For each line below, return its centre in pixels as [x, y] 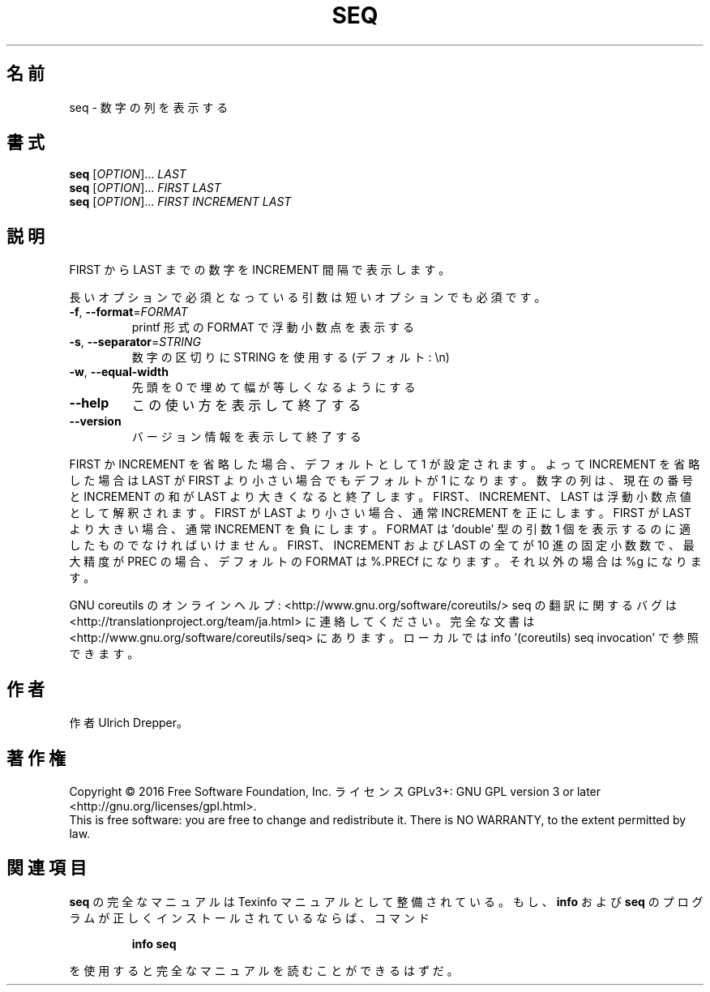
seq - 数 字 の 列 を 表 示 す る [149, 107]
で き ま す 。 [104, 654]
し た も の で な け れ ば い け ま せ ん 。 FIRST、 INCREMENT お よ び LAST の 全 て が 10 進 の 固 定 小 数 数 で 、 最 [382, 545]
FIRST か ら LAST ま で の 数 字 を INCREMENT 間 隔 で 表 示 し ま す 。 [260, 270]
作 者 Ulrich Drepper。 [128, 723]
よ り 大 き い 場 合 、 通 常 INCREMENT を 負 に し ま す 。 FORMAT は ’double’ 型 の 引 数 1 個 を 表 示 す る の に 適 [380, 529]
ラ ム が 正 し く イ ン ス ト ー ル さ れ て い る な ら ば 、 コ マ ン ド [249, 917]
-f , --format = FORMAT [128, 312]
